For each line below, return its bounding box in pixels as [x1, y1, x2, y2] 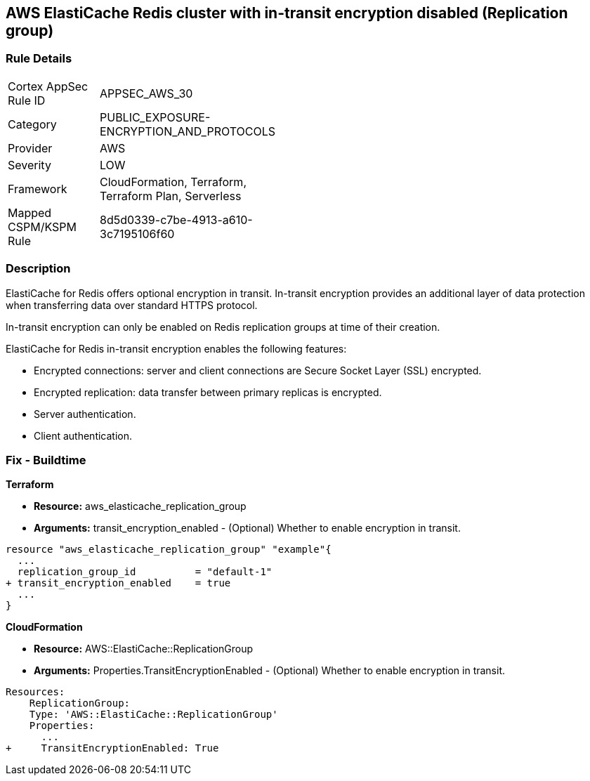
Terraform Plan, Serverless [100, 188, 242, 203]
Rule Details [6, 51, 72, 66]
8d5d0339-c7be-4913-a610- [100, 212, 253, 227]
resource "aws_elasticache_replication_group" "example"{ [6, 544, 332, 556]
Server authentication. [34, 407, 136, 420]
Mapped [8, 205, 52, 220]
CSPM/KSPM [8, 219, 77, 234]
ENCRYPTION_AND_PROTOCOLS [100, 124, 275, 138]
